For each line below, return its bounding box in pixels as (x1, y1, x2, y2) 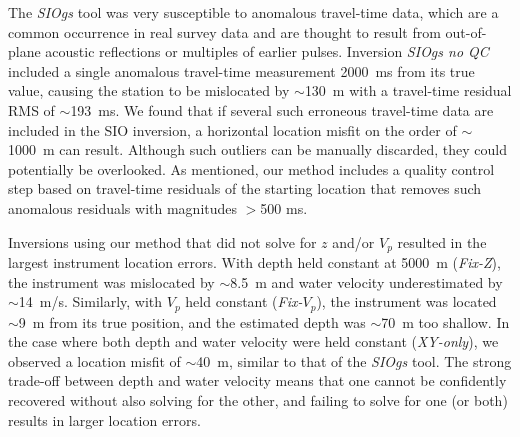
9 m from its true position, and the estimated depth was (18, 311, 366, 332)
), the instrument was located (316, 291, 497, 312)
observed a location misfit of (8, 350, 181, 371)
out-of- (445, 21, 487, 42)
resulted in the (397, 231, 487, 252)
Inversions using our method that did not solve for (8, 231, 317, 252)
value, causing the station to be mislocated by (8, 80, 290, 101)
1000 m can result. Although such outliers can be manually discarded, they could (8, 139, 507, 160)
